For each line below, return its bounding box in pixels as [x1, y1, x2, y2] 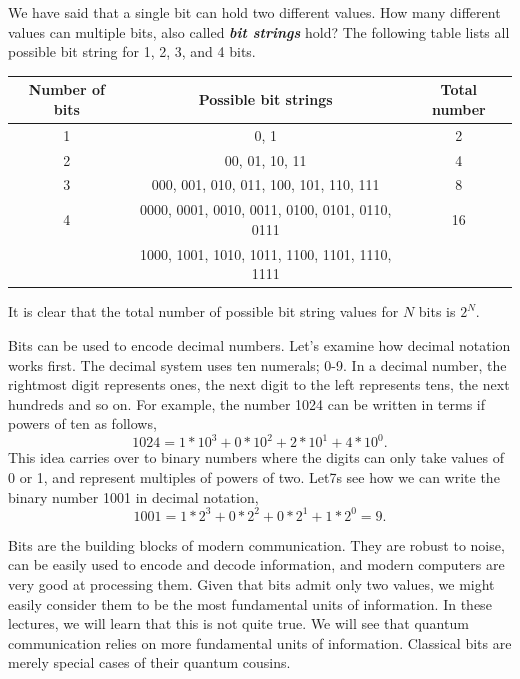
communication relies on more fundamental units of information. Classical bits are [8, 632, 512, 653]
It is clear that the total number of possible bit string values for [8, 301, 399, 322]
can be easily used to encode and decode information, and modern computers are [8, 554, 505, 575]
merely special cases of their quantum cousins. [8, 652, 291, 673]
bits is [418, 301, 456, 322]
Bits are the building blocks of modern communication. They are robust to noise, [8, 534, 505, 555]
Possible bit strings [198, 89, 333, 110]
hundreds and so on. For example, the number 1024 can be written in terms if [8, 393, 486, 414]
